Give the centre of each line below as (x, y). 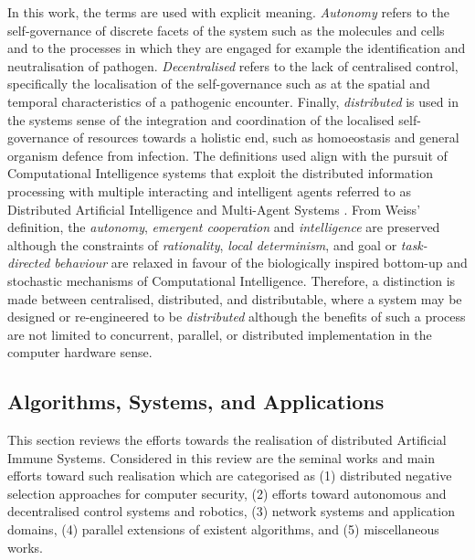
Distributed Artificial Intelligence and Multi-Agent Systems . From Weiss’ (214, 209)
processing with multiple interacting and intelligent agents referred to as (209, 190)
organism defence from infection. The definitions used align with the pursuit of (227, 155)
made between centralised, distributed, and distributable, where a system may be (235, 298)
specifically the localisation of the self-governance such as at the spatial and (219, 84)
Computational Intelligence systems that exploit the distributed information (220, 173)
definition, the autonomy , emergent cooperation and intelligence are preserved (224, 227)
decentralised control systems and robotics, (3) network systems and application (231, 511)
